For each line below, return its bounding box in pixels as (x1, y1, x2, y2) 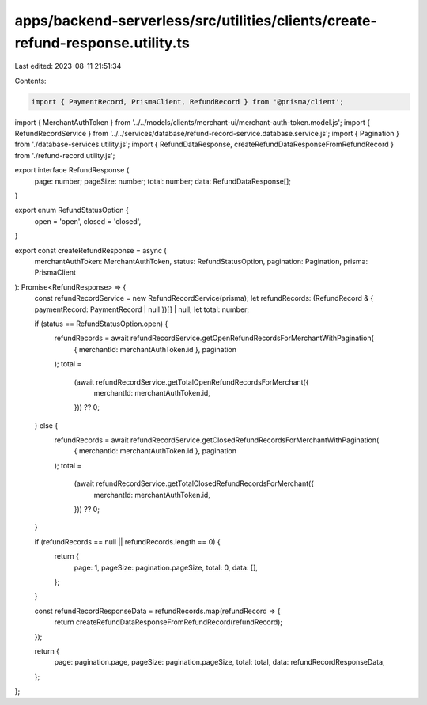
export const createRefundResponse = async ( (14, 245, 167, 255)
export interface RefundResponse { (14, 165, 130, 175)
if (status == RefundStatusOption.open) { (34, 319, 168, 328)
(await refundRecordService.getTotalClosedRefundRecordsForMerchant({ (74, 479, 315, 488)
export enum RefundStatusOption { (14, 206, 130, 215)
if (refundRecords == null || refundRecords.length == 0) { (34, 536, 221, 546)
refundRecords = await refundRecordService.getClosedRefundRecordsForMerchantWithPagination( (54, 435, 380, 445)
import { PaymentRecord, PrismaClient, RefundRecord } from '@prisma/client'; (31, 97, 344, 106)
